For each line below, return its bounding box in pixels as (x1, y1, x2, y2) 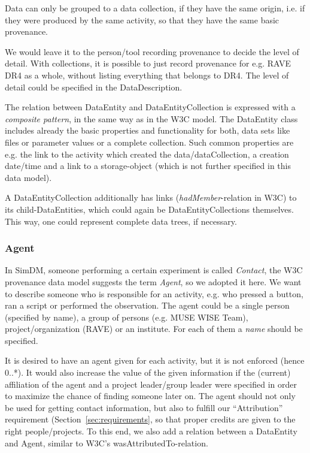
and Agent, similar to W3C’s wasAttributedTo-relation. (5, 436, 208, 449)
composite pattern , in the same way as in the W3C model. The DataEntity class (5, 112, 298, 125)
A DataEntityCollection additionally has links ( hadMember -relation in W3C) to (5, 191, 297, 204)
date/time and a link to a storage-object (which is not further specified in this (5, 159, 291, 172)
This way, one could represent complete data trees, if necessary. (5, 215, 237, 227)
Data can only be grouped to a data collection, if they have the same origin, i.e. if (5, 2, 305, 14)
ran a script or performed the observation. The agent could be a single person (5, 299, 290, 312)
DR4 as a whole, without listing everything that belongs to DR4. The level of (5, 68, 289, 81)
